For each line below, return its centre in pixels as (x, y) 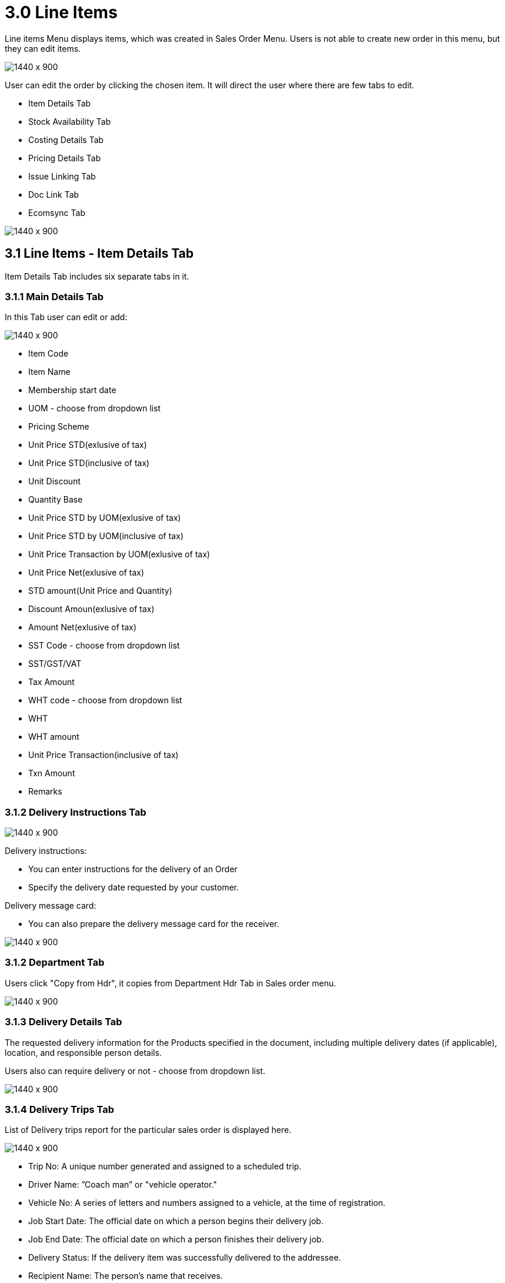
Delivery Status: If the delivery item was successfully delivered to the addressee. (185, 1258)
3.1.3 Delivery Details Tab (63, 1022)
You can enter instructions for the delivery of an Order (133, 869)
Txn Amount (52, 773)
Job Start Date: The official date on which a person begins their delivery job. (176, 1221)
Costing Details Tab (66, 139)
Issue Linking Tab (62, 176)
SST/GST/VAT (55, 664)
